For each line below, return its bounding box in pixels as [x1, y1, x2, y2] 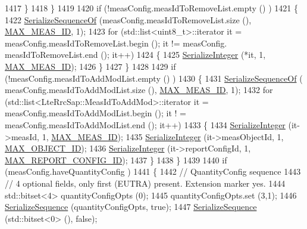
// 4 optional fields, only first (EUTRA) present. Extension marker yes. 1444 [5, 177, 286, 189]
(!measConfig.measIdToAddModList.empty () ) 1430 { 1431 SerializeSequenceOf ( [5, 72, 303, 84]
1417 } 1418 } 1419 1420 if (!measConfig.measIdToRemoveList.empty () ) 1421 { [5, 2, 298, 14]
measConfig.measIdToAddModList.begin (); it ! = [5, 107, 186, 119]
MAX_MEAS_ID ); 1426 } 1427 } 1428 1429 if [5, 60, 176, 72]
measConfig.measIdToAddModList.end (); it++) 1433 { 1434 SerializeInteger [5, 118, 286, 131]
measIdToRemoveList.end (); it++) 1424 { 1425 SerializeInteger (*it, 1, [5, 48, 266, 61]
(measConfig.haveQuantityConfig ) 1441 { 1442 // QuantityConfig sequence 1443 [5, 165, 301, 178]
